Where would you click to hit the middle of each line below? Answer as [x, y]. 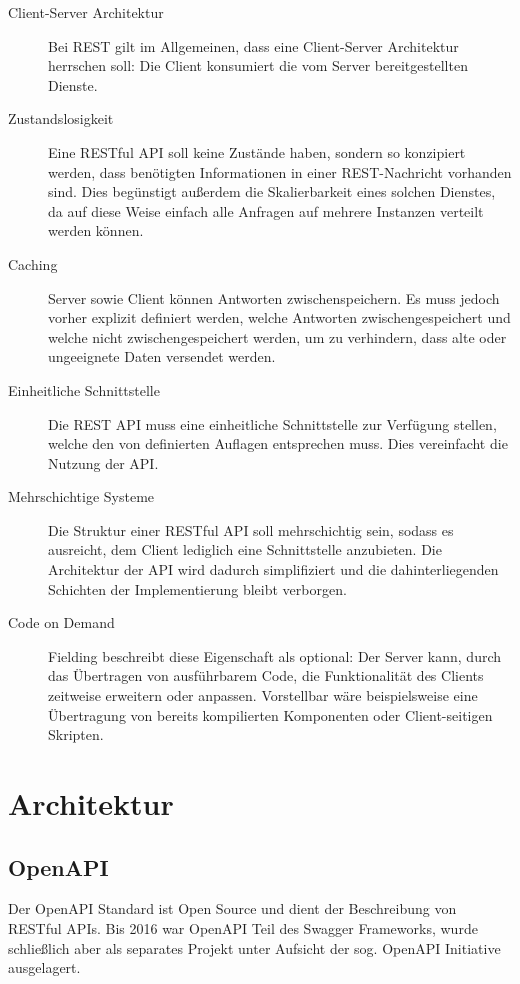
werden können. [96, 230]
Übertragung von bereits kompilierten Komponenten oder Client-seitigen [270, 714]
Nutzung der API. [103, 462]
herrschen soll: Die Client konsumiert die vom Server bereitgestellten [258, 65]
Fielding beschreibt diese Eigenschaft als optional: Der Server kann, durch [275, 655]
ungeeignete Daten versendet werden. [162, 356]
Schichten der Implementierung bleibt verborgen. [197, 588]
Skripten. [76, 734]
